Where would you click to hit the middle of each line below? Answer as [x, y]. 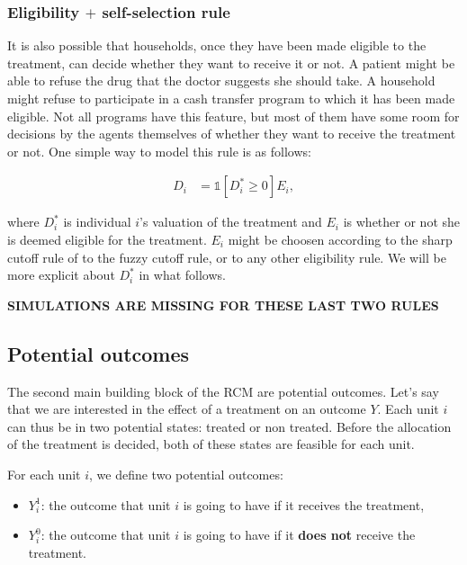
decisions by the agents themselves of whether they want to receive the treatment [232, 134]
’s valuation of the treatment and [231, 222]
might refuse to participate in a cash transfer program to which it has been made [231, 98]
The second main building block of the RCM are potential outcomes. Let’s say [223, 391]
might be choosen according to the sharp [340, 239]
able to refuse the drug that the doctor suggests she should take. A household [221, 81]
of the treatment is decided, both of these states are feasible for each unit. [211, 444]
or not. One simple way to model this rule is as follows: [159, 151]
